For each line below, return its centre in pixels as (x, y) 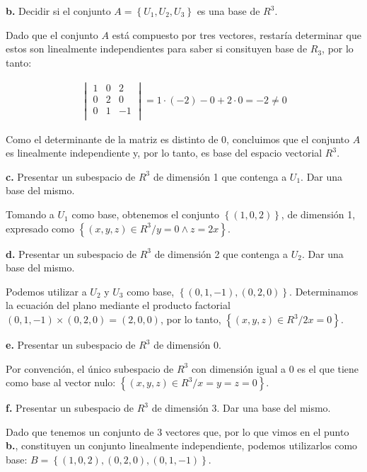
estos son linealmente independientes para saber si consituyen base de (157, 49)
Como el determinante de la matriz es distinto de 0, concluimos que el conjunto (177, 139)
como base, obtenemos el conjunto (145, 214)
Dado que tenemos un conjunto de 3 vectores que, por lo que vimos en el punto (177, 431)
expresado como (40, 228)
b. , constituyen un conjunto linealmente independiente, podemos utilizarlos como (182, 445)
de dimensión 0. (187, 345)
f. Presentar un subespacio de (70, 408)
